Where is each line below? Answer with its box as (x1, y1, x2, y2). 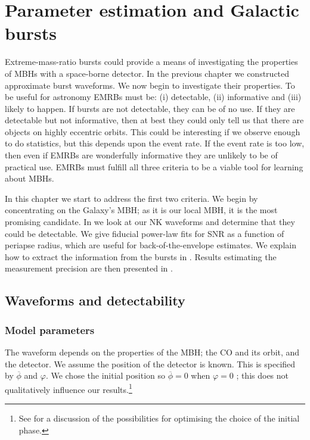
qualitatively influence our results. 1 (5, 381, 132, 395)
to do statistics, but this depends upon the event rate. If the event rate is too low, (5, 137, 305, 149)
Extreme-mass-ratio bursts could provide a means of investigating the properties (5, 55, 298, 68)
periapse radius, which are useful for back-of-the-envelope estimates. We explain (5, 239, 296, 251)
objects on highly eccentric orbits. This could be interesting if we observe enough (5, 125, 300, 138)
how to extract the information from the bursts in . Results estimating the (5, 250, 277, 263)
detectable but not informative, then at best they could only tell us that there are (5, 114, 304, 126)
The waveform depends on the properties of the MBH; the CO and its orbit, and (5, 346, 300, 358)
